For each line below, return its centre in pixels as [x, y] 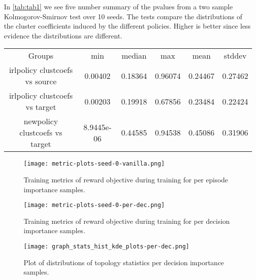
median [134, 56]
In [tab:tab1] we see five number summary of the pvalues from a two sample [118, 6]
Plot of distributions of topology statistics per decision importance [124, 262]
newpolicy [41, 121]
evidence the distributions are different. [63, 35]
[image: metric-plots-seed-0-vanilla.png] [94, 164]
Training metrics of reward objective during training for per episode [126, 180]
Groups [41, 56]
